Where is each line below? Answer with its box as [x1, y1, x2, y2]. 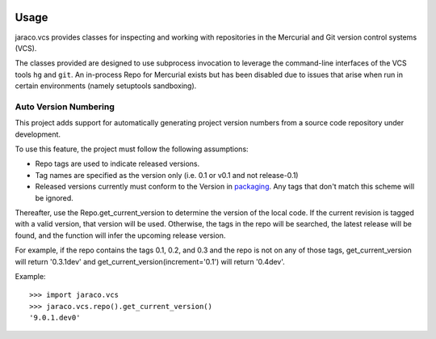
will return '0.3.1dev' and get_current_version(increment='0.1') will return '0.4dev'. [15, 256, 286, 266]
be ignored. [35, 193, 74, 202]
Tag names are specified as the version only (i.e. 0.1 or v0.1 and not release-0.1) [35, 170, 299, 180]
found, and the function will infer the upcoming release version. [15, 231, 226, 240]
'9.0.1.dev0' [29, 313, 81, 323]
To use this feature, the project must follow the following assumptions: [15, 144, 249, 154]
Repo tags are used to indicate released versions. [35, 159, 200, 169]
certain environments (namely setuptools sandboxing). [15, 81, 197, 91]
